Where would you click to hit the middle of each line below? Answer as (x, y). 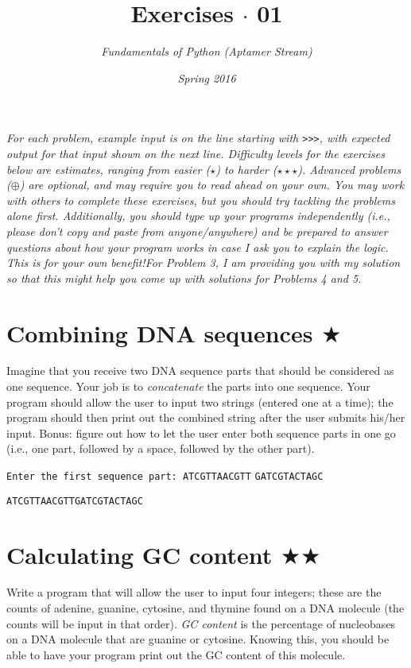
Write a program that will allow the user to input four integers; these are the (194, 592)
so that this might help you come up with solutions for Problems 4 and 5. (184, 278)
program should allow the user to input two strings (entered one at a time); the (200, 402)
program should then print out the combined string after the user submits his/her (206, 417)
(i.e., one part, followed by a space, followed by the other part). (161, 448)
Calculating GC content (140, 554)
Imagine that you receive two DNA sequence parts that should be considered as (200, 371)
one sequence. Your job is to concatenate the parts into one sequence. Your (188, 386)
